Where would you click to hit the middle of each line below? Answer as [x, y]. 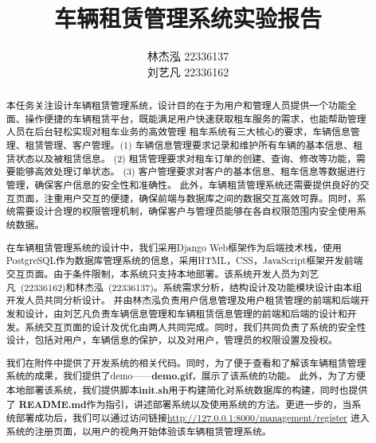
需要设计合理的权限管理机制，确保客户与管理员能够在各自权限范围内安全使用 [186, 211]
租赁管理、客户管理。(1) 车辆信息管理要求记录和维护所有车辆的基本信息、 [189, 145]
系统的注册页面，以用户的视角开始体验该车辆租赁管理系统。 [139, 431]
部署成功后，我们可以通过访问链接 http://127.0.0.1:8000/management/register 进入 [192, 418]
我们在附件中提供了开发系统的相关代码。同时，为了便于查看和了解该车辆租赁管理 [186, 362]
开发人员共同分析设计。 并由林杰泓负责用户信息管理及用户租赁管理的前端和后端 [183, 300]
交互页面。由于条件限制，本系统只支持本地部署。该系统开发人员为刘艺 [163, 273]
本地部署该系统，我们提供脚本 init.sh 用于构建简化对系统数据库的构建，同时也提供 [187, 391]
